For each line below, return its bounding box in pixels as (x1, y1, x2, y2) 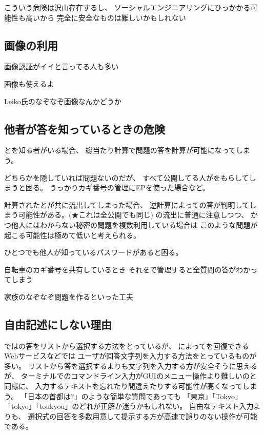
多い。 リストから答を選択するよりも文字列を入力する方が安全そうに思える (4, 360, 257, 371)
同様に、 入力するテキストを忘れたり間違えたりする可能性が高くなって (4, 381, 243, 391)
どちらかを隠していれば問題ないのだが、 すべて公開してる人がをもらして (4, 172, 249, 183)
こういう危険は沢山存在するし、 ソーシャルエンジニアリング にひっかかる (4, 2, 251, 12)
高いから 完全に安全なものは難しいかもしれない (25, 12, 186, 23)
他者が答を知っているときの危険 (4, 121, 165, 136)
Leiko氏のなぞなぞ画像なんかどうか (4, 95, 121, 106)
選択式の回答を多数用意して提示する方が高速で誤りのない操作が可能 (28, 410, 257, 421)
